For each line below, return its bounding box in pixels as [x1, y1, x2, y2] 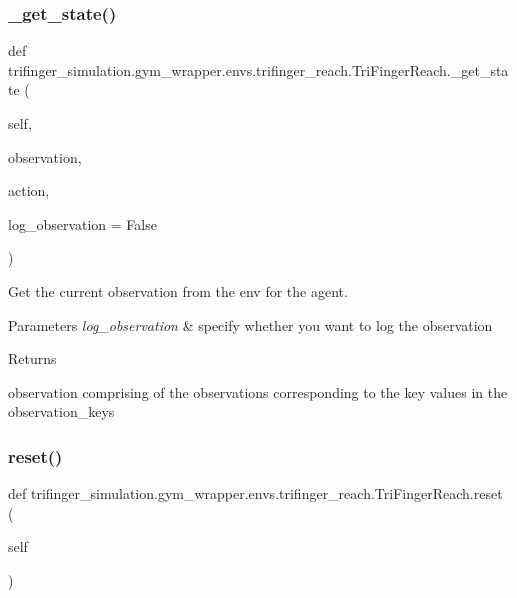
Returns [8, 348, 57, 369]
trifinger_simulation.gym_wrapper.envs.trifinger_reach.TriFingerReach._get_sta [8, 59, 509, 80]
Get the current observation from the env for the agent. [8, 280, 348, 301]
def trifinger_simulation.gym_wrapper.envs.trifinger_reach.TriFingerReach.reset [8, 483, 503, 504]
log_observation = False [8, 213, 157, 234]
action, [8, 180, 50, 201]
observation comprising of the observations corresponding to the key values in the [8, 381, 508, 402]
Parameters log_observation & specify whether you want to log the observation [8, 314, 493, 335]
